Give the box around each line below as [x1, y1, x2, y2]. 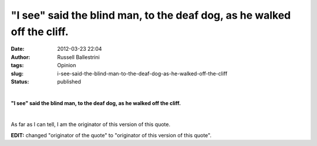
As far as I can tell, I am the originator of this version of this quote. [11, 121, 171, 128]
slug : [11, 70, 23, 77]
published [57, 78, 82, 85]
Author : [11, 53, 31, 61]
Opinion [57, 62, 76, 69]
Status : [11, 78, 29, 85]
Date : [11, 46, 25, 53]
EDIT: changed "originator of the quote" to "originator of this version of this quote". [11, 131, 211, 138]
